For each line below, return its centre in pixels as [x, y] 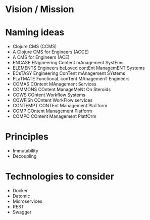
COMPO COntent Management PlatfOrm [55, 116]
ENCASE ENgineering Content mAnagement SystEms [68, 63]
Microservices [28, 201]
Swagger [22, 212]
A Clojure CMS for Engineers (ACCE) [51, 52]
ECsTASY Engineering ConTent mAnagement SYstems [69, 73]
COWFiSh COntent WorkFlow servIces [53, 100]
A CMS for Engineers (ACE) [41, 57]
